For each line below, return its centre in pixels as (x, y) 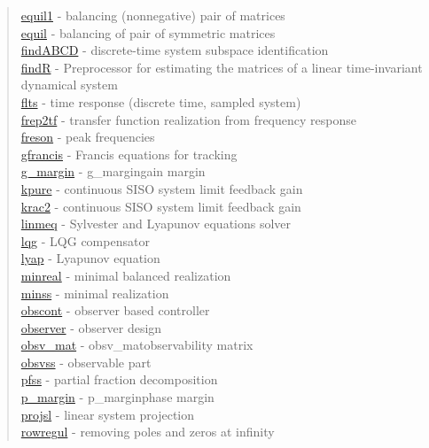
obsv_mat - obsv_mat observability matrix (137, 345)
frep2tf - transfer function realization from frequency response (188, 119)
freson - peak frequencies (88, 137)
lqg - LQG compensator (85, 240)
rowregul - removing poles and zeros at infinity (148, 432)
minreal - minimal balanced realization (126, 275)
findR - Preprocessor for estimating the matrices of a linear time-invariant (222, 67)
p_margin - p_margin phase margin (117, 397)
